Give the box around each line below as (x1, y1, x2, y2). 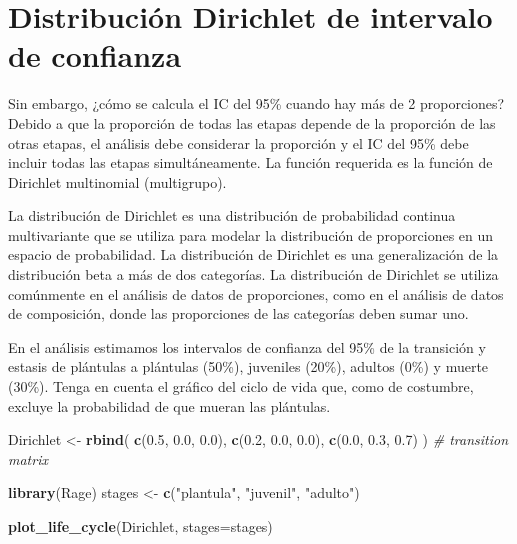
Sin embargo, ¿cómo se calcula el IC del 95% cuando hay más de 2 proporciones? (8, 93, 505, 114)
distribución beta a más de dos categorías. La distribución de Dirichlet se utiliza (8, 264, 499, 285)
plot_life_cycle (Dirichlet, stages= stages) (8, 516, 273, 536)
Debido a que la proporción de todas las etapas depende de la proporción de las (8, 112, 496, 133)
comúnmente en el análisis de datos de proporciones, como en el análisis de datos (8, 283, 504, 304)
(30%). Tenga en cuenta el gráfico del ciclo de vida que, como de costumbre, (8, 376, 474, 397)
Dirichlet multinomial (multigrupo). (8, 171, 227, 192)
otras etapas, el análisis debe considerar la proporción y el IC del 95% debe (8, 132, 469, 153)
